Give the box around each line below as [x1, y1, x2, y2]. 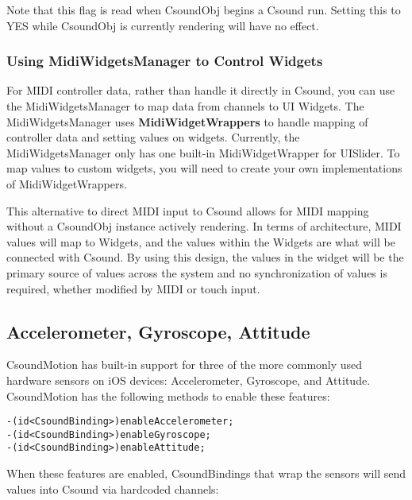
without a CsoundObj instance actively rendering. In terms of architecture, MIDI [6, 218, 402, 234]
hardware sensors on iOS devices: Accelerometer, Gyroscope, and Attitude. [6, 371, 371, 388]
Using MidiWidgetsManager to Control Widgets [6, 51, 323, 71]
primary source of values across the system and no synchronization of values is [6, 264, 387, 281]
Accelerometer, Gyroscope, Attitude [6, 319, 310, 343]
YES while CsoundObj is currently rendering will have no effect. [6, 17, 319, 33]
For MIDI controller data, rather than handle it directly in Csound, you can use [6, 82, 395, 99]
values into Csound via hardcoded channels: [6, 480, 219, 497]
